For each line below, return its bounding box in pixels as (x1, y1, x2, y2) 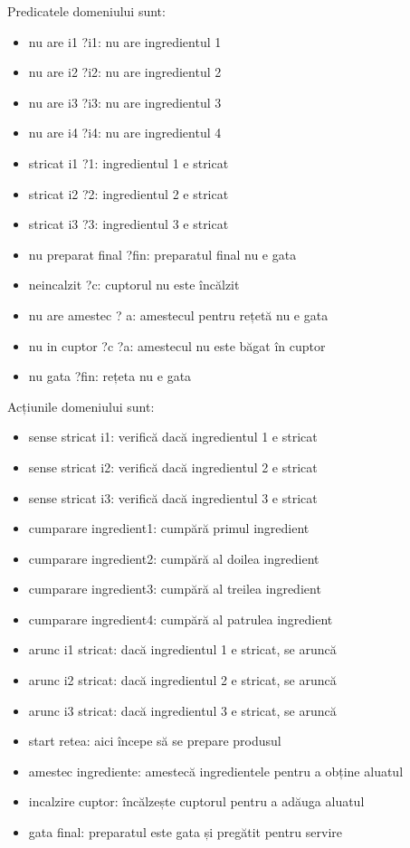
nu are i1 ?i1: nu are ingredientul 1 (28, 32, 222, 51)
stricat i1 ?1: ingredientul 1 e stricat (28, 153, 229, 172)
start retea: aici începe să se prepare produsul (28, 731, 281, 750)
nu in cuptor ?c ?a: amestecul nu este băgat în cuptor (28, 336, 326, 355)
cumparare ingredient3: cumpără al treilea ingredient (28, 579, 321, 598)
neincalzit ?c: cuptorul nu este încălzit (28, 275, 240, 294)
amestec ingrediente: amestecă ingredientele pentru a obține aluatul (28, 761, 404, 780)
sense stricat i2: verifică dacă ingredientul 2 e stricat (28, 457, 318, 476)
